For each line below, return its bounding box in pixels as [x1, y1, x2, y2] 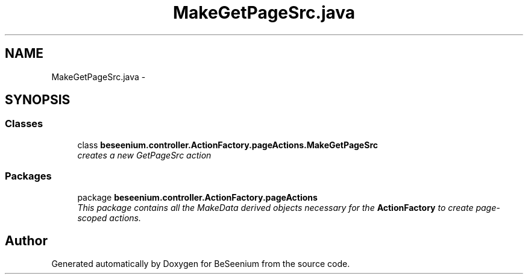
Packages [5, 170, 52, 183]
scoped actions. [77, 212, 142, 223]
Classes [5, 118, 43, 130]
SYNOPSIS [5, 92, 71, 108]
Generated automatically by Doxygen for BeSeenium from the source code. [51, 259, 350, 269]
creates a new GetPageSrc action [77, 149, 212, 160]
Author [5, 233, 48, 248]
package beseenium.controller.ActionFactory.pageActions [77, 192, 318, 202]
